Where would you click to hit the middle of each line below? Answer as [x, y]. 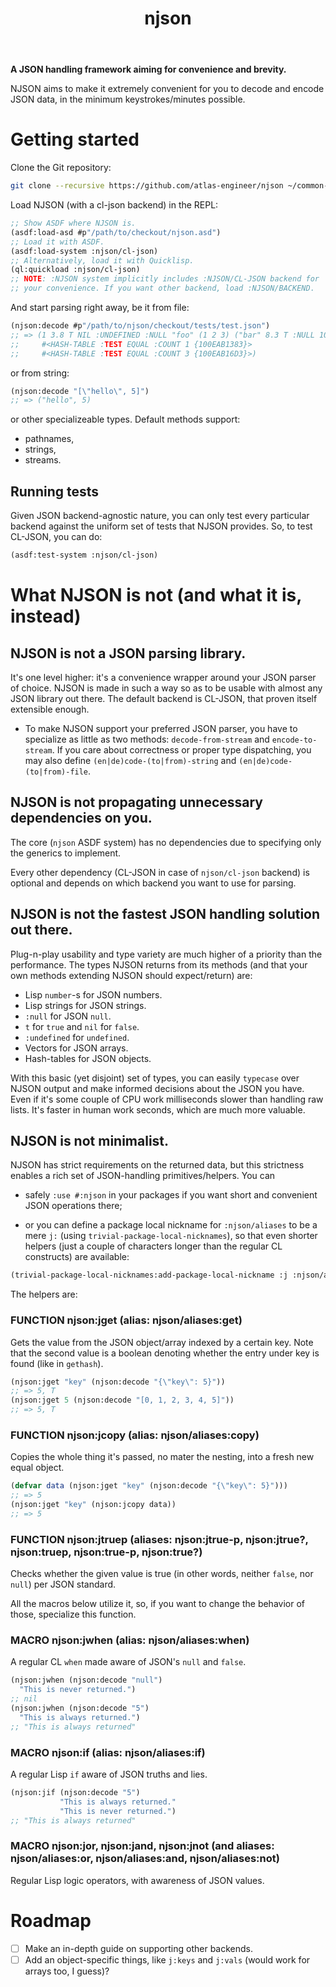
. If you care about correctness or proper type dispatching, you [181, 749]
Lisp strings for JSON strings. [85, 1005]
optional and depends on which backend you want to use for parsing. [153, 883]
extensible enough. [50, 709]
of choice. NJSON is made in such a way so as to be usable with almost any [166, 688]
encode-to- [294, 740]
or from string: [40, 373]
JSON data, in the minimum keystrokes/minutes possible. [128, 99]
